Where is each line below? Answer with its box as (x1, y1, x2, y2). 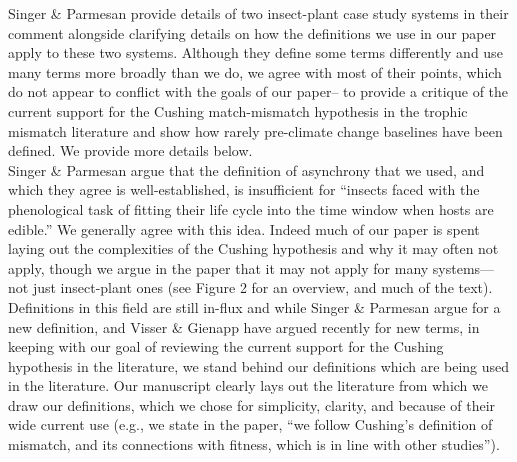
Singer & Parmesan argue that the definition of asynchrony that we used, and (8, 159, 485, 180)
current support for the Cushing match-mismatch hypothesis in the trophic (8, 100, 468, 121)
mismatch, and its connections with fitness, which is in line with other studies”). (8, 434, 500, 455)
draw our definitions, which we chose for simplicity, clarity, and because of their (8, 394, 496, 415)
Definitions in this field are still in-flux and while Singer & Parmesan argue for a (8, 296, 501, 317)
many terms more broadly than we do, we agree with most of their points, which (8, 61, 502, 82)
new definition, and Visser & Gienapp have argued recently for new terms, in (8, 316, 480, 337)
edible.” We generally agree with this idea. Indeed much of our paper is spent (8, 218, 480, 239)
